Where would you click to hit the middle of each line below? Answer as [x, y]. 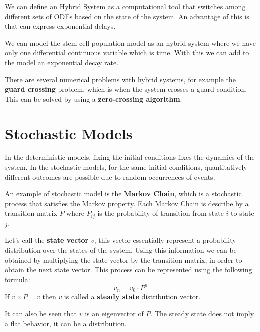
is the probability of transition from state [161, 213]
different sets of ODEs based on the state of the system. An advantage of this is [127, 16]
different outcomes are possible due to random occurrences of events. [110, 177]
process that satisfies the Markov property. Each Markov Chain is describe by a [127, 203]
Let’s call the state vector [47, 240]
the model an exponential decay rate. [62, 62]
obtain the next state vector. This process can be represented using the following [128, 270]
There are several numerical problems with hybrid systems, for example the [120, 79]
